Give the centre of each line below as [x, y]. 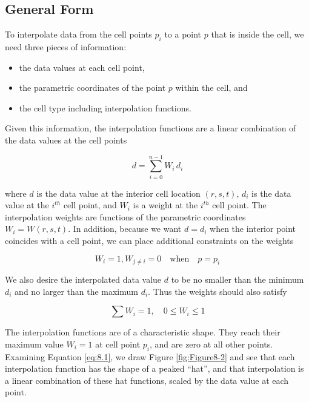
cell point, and [90, 205]
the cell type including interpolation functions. [105, 107]
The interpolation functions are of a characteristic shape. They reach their [143, 332]
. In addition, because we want [125, 229]
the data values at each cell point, [82, 67]
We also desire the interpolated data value [83, 279]
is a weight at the [165, 205]
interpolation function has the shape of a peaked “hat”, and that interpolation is [154, 368]
